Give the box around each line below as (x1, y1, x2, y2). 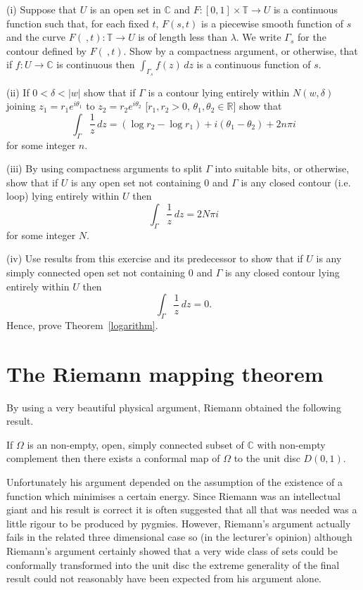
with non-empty (257, 437, 326, 451)
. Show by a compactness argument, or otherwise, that (123, 43, 358, 58)
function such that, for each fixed (6, 15, 149, 30)
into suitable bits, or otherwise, (215, 161, 350, 176)
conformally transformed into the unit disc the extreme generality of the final (6, 557, 340, 572)
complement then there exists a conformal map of (6, 451, 220, 466)
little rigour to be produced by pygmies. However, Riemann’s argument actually (6, 515, 351, 530)
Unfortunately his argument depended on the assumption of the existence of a (6, 475, 343, 489)
